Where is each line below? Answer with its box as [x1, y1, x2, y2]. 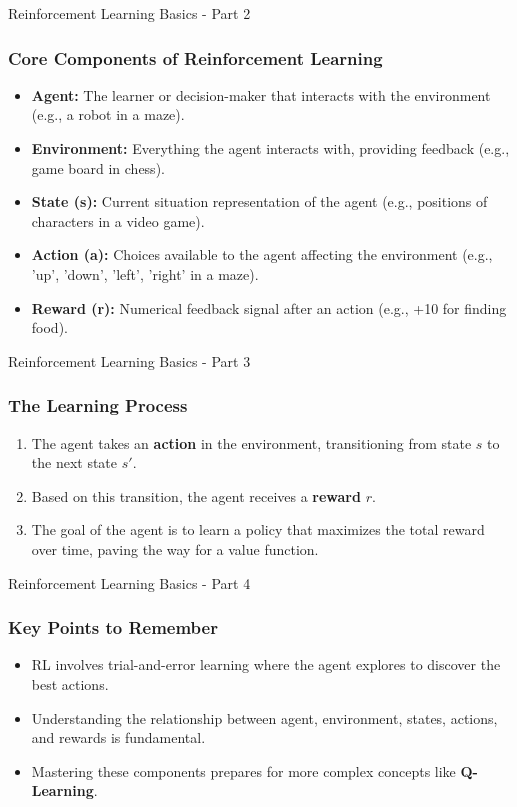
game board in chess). [31, 157, 165, 178]
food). [31, 317, 68, 338]
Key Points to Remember [8, 615, 218, 640]
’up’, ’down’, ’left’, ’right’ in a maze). [31, 263, 259, 284]
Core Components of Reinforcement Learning [8, 45, 383, 70]
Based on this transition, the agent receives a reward [31, 485, 361, 506]
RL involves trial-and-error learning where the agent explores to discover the [31, 654, 501, 675]
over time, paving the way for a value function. [31, 538, 319, 559]
